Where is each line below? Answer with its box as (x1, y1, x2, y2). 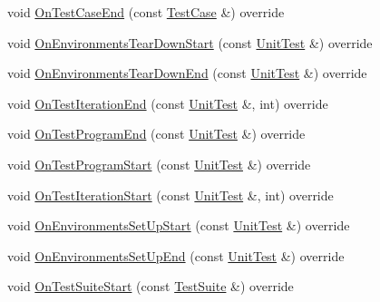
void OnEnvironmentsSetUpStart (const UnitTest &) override (7, 216, 350, 235)
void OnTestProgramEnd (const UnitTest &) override (7, 124, 306, 143)
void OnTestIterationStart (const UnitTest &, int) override (7, 185, 334, 204)
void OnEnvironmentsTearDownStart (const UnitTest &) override (7, 33, 373, 52)
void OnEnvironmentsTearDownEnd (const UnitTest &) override (7, 63, 367, 83)
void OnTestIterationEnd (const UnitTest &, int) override (7, 93, 328, 112)
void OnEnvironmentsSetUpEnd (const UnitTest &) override (7, 246, 345, 265)
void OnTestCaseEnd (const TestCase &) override (7, 3, 285, 21)
